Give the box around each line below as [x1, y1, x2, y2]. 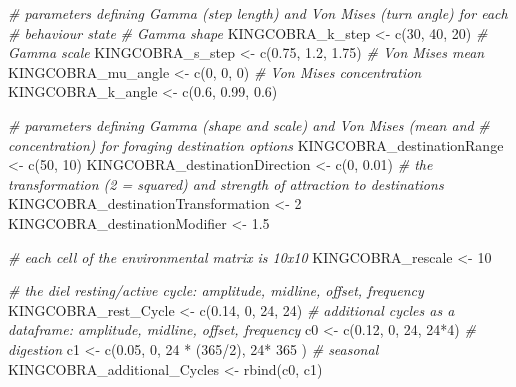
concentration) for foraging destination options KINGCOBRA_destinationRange [8, 134, 504, 155]
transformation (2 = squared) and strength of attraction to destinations [8, 173, 444, 194]
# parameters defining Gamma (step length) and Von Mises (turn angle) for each [8, 3, 508, 23]
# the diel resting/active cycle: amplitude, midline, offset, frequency [8, 280, 424, 301]
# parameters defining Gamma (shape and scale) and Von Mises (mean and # [8, 114, 490, 135]
